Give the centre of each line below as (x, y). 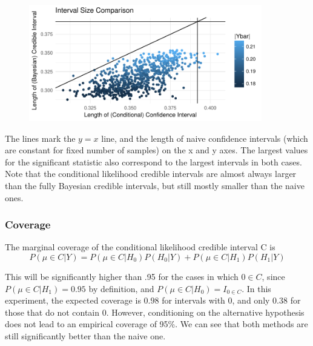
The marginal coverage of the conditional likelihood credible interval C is (140, 247)
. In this (256, 288)
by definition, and (121, 288)
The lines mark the (40, 138)
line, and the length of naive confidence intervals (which (205, 138)
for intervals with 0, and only (216, 300)
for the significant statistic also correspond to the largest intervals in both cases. (153, 161)
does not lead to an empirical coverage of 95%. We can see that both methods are (156, 324)
